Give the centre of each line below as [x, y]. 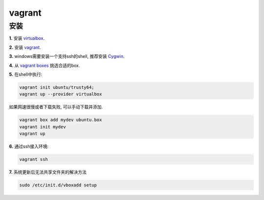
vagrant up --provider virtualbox [61, 94]
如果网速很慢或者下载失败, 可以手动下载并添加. [56, 107]
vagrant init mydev [43, 127]
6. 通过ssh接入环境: [29, 147]
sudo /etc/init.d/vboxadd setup [58, 185]
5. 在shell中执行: [26, 74]
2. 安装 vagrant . [25, 47]
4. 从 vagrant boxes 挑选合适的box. [44, 65]
